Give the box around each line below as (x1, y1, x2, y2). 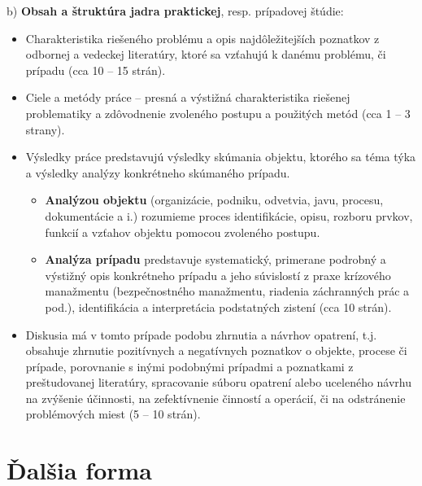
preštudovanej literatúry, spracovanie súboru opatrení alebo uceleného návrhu (25, 374, 412, 391)
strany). (25, 120, 65, 138)
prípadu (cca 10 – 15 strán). (25, 61, 166, 78)
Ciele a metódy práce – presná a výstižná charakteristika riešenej (25, 89, 350, 106)
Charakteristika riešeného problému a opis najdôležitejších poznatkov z (25, 29, 380, 46)
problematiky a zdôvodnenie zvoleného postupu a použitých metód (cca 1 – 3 (25, 104, 411, 121)
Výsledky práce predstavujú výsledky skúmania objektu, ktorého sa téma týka (25, 148, 416, 165)
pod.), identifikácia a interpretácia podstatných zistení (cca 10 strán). (45, 298, 392, 315)
